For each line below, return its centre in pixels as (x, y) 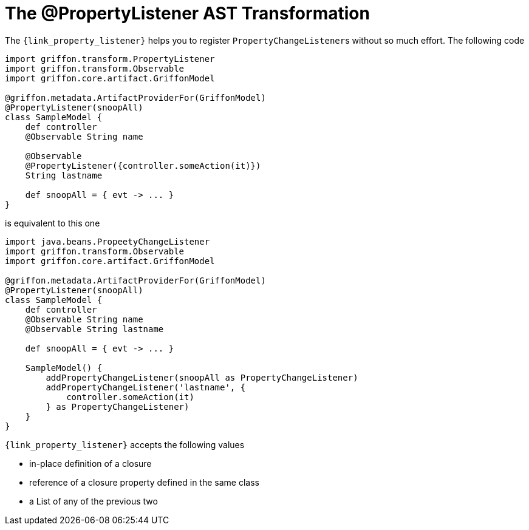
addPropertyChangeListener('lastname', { (146, 387)
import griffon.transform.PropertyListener (110, 59)
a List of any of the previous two (94, 501)
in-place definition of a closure (90, 463)
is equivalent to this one (53, 223)
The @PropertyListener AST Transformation (187, 13)
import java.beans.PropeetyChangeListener (108, 241)
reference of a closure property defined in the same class (144, 482)
